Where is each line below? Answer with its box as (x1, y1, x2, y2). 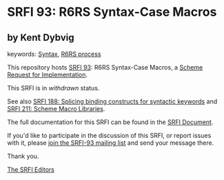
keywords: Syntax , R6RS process (7, 50, 101, 58)
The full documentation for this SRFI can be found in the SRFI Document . (7, 118, 214, 126)
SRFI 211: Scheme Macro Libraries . (7, 105, 105, 112)
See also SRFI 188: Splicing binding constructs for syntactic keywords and (7, 97, 218, 106)
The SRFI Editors (7, 166, 55, 173)
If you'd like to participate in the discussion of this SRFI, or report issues (7, 132, 212, 139)
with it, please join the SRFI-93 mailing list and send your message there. (7, 139, 214, 147)
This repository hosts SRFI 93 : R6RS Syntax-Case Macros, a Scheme (7, 63, 203, 71)
